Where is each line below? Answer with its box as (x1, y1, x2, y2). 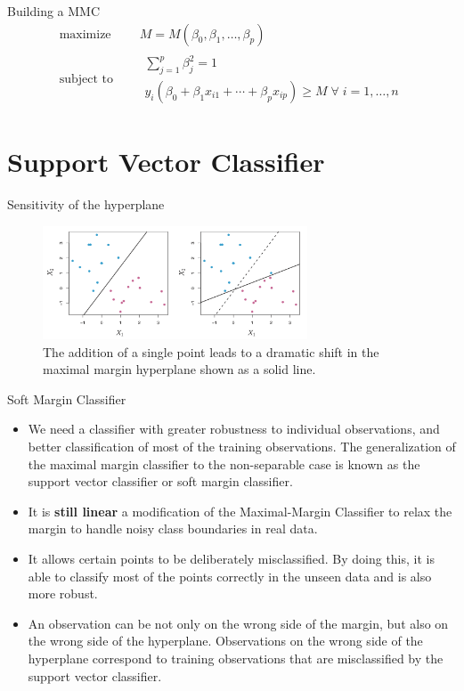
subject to (59, 72, 113, 85)
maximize (59, 28, 111, 41)
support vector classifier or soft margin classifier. (28, 472, 293, 491)
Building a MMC (7, 2, 101, 20)
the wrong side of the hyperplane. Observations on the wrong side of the (28, 631, 423, 650)
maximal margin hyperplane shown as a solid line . (43, 360, 316, 378)
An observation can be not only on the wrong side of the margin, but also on (28, 614, 449, 632)
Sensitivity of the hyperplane (7, 195, 165, 214)
